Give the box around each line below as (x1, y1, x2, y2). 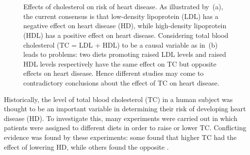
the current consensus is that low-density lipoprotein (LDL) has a (23, 11, 218, 21)
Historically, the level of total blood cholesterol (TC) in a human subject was (4, 94, 233, 104)
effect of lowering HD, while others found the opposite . (4, 141, 169, 152)
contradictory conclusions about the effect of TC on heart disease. (23, 77, 219, 87)
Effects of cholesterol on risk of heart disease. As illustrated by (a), (23, 1, 223, 12)
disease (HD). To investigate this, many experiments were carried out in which (4, 113, 237, 123)
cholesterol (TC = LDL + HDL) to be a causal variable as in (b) (23, 39, 218, 50)
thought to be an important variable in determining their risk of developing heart (4, 103, 246, 114)
